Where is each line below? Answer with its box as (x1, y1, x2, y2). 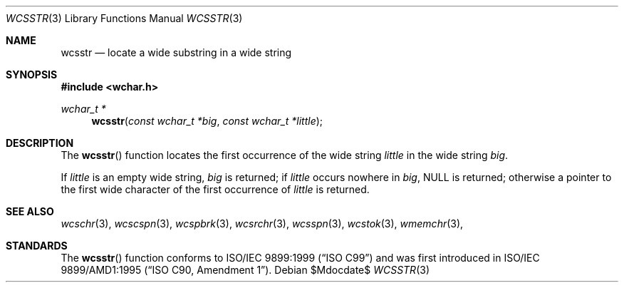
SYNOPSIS (6, 68, 58, 81)
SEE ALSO (6, 205, 54, 217)
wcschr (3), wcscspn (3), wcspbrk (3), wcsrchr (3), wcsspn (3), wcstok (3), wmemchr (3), (61, 217, 464, 230)
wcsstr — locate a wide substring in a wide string (61, 46, 292, 58)
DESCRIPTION (6, 137, 74, 149)
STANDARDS (6, 240, 68, 252)
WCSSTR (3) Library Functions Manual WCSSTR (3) (6, 12, 243, 24)
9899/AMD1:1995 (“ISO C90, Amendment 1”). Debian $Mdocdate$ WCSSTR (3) (61, 264, 430, 276)
